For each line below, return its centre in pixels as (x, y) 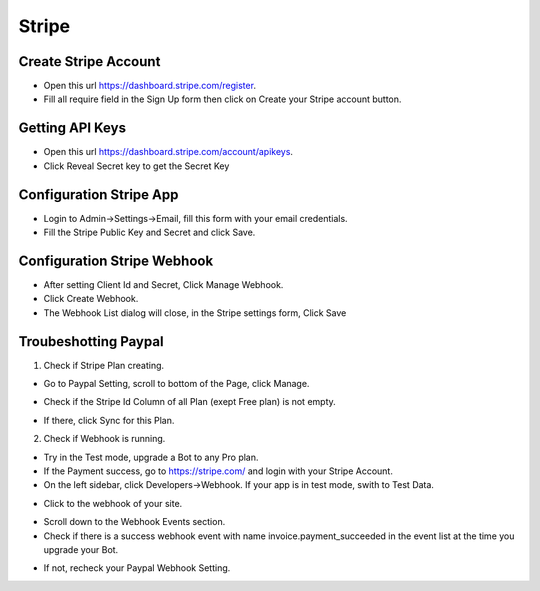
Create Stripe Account (89, 61)
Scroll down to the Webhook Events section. (134, 522)
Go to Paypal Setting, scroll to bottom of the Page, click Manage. (176, 384)
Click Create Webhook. (91, 299)
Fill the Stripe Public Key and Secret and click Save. (149, 232)
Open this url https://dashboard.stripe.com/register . (150, 86)
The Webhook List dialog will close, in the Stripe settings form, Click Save (195, 312)
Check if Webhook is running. (104, 439)
